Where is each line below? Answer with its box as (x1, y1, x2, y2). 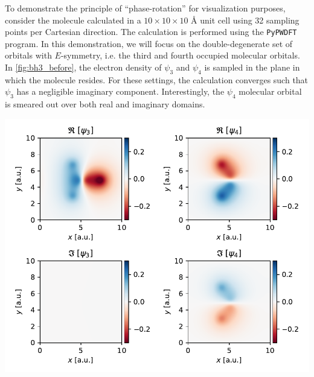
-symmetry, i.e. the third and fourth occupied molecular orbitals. (60, 49, 300, 62)
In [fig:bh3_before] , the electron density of (5, 61, 162, 74)
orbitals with (5, 49, 52, 62)
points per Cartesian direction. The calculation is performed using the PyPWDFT (5, 25, 297, 38)
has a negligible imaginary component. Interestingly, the (16, 85, 225, 98)
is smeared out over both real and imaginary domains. (5, 98, 205, 110)
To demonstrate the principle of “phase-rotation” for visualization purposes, (5, 2, 286, 14)
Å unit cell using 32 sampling (191, 13, 300, 26)
